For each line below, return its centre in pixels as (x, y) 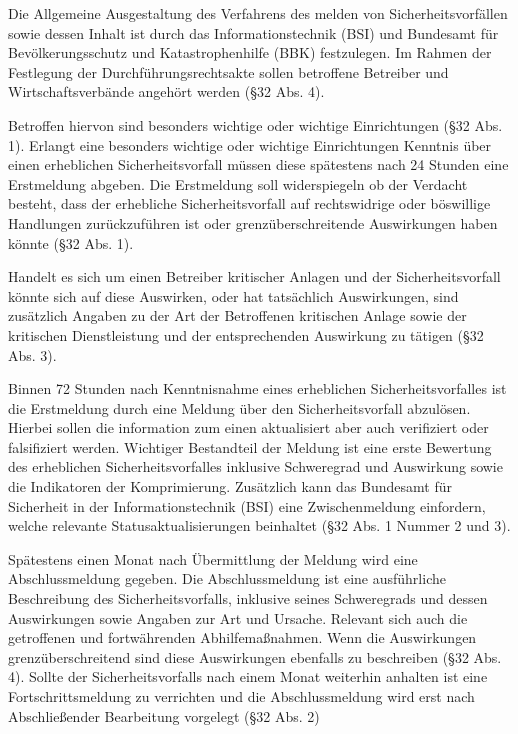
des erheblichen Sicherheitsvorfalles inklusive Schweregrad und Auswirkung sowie (255, 466)
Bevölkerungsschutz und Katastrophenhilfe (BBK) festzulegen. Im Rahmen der (250, 52)
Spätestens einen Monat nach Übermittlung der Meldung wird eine (213, 558)
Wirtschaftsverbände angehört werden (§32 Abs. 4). (166, 91)
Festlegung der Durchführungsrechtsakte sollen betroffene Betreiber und (228, 71)
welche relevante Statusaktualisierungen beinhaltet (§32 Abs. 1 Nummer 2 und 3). (259, 525)
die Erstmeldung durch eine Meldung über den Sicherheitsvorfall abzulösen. (239, 407)
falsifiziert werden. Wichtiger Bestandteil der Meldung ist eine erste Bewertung (250, 446)
